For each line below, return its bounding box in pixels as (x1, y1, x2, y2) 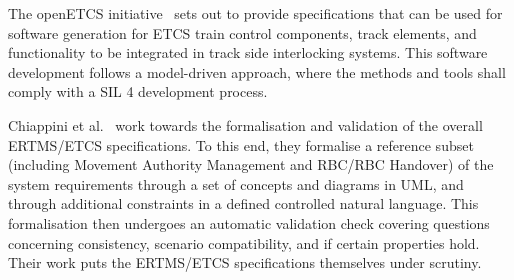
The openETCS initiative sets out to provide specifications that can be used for (8, 3, 503, 23)
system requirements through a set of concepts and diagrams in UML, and (8, 173, 464, 194)
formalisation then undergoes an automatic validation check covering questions (8, 212, 490, 233)
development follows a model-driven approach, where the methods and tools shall (8, 61, 506, 82)
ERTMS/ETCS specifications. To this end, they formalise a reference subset (8, 134, 474, 155)
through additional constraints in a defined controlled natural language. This (8, 193, 479, 214)
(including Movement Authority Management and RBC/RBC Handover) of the (8, 154, 494, 175)
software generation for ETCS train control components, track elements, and (8, 22, 477, 43)
